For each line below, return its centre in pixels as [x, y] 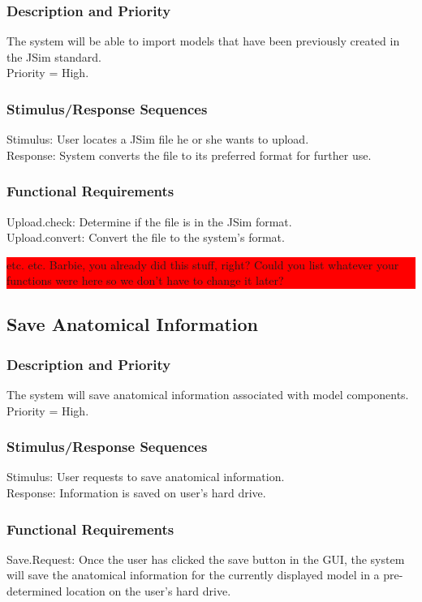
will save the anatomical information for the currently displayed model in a [193, 575]
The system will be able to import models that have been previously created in [203, 41]
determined [34, 591]
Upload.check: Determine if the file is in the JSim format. [149, 221]
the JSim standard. [54, 56]
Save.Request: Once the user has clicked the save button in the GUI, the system [206, 559]
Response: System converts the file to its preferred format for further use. [189, 155]
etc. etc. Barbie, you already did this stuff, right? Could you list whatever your [203, 264]
